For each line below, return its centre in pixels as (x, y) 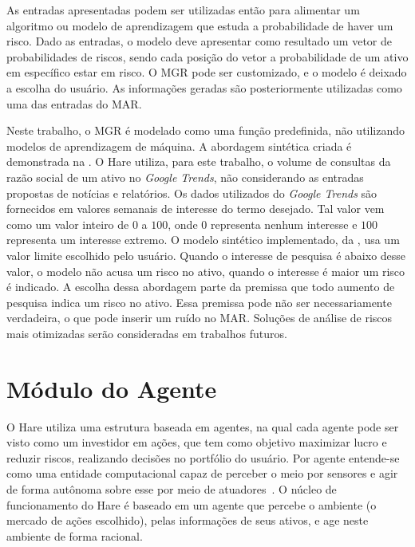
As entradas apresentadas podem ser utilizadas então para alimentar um (183, 10)
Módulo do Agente (112, 388)
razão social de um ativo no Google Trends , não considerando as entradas (185, 177)
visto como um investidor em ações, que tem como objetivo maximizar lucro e (197, 442)
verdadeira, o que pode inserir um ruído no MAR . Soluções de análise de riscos (200, 318)
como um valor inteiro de (68, 224)
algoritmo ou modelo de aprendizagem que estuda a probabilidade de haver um (200, 25)
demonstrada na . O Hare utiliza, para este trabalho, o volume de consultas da (199, 161)
